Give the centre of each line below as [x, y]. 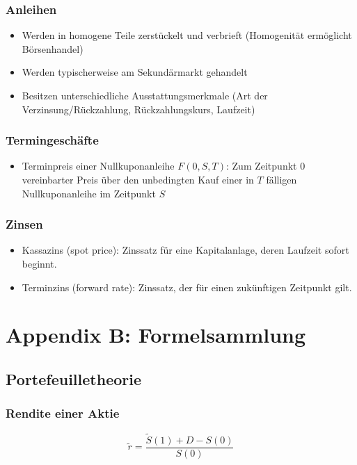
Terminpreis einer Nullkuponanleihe [98, 166]
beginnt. [39, 263]
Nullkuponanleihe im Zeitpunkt [89, 193]
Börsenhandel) [53, 48]
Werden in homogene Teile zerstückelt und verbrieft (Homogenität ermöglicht [187, 35]
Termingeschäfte [52, 140]
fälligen [281, 179]
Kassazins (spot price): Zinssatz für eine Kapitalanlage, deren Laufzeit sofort [185, 250]
